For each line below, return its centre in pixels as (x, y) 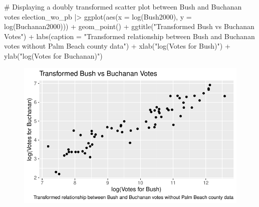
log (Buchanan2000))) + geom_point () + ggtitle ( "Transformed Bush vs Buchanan (129, 26)
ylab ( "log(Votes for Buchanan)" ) (53, 55)
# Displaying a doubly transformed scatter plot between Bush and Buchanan (123, 7)
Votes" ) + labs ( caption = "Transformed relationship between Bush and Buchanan (129, 36)
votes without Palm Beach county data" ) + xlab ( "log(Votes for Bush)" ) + (117, 46)
